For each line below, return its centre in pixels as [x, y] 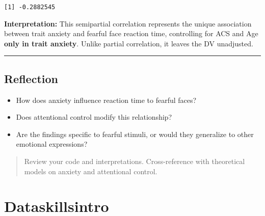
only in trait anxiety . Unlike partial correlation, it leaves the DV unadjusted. [129, 43]
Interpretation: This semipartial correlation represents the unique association [128, 23]
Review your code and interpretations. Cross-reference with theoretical [135, 161]
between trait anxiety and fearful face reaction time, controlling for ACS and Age [131, 33]
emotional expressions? [52, 144]
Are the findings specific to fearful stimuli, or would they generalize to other [135, 134]
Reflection [31, 78]
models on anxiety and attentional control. [91, 171]
